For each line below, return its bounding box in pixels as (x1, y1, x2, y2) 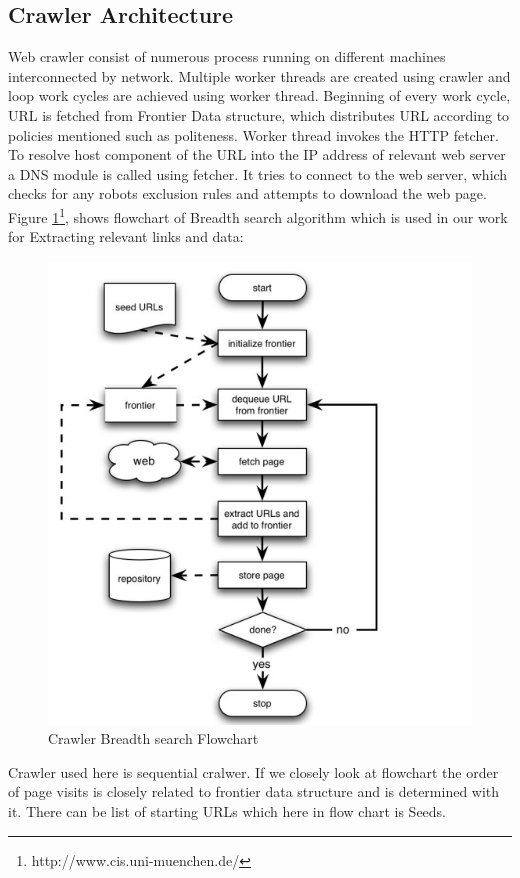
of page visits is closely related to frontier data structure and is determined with (8, 781, 500, 802)
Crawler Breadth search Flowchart (48, 728, 259, 749)
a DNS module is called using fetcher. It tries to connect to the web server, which (8, 163, 508, 184)
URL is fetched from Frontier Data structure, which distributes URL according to (8, 104, 510, 125)
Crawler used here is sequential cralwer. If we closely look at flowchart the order (8, 761, 499, 782)
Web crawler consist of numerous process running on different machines (8, 46, 446, 67)
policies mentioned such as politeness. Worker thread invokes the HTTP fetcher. (8, 124, 499, 145)
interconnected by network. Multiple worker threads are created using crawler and (8, 65, 511, 86)
